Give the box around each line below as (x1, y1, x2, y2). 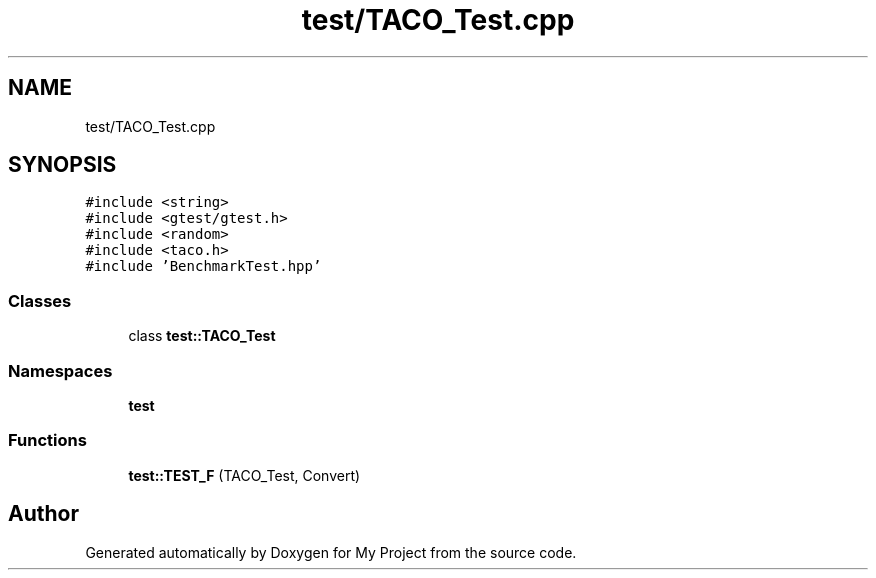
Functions (8, 430, 87, 451)
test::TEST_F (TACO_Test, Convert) (128, 466, 361, 484)
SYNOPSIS (8, 152, 117, 178)
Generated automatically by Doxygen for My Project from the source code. (85, 543, 577, 561)
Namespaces (8, 360, 113, 381)
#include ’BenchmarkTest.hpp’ (85, 258, 322, 275)
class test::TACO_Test (128, 327, 276, 345)
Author (8, 501, 79, 527)
